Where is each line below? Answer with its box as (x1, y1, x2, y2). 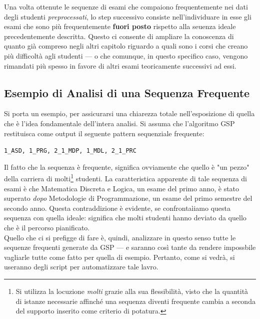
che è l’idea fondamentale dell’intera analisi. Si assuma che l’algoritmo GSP (4, 118, 235, 128)
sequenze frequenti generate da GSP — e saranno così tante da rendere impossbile (4, 242, 256, 252)
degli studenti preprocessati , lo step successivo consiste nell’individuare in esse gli (4, 11, 251, 22)
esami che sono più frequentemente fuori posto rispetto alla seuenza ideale (4, 21, 236, 32)
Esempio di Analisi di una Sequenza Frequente (4, 85, 250, 100)
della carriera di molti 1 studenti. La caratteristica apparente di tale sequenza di (4, 172, 247, 184)
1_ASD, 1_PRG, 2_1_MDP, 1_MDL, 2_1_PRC (4, 147, 136, 155)
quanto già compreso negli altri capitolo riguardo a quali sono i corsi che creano (4, 41, 248, 51)
